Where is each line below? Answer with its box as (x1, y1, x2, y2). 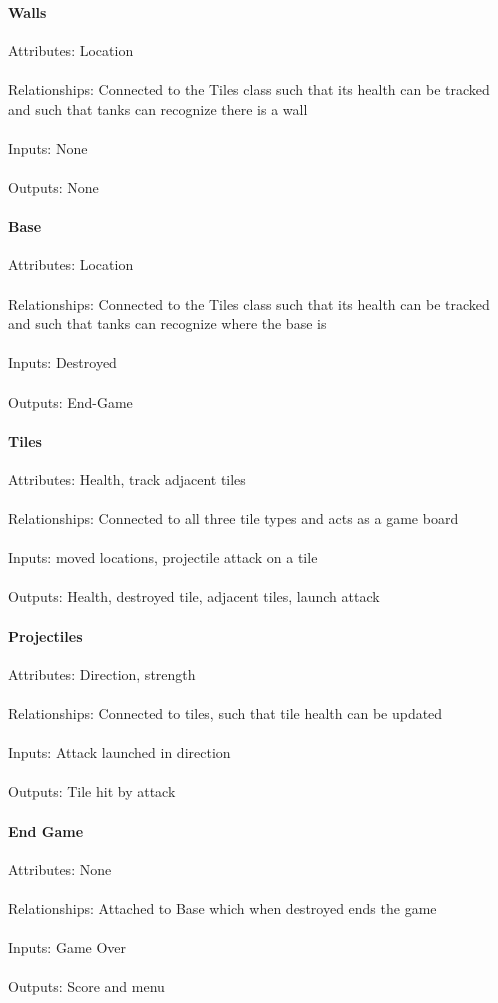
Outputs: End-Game (8, 391, 133, 412)
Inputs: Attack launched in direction (8, 742, 231, 763)
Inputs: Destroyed (8, 352, 117, 373)
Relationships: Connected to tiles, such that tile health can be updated (8, 703, 443, 724)
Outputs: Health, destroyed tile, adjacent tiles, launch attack (8, 586, 380, 607)
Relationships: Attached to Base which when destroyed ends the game (8, 897, 437, 918)
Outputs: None (8, 176, 99, 197)
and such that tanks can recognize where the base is (8, 313, 327, 334)
